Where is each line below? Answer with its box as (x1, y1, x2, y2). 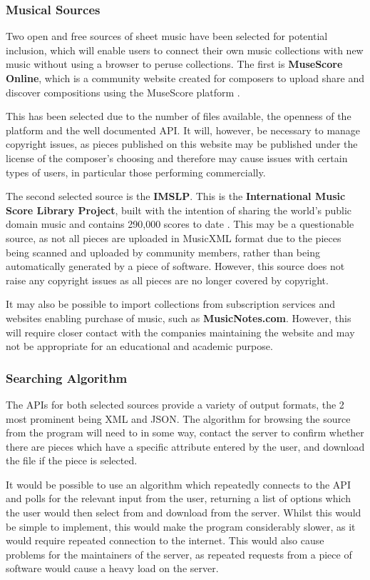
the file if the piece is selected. (6, 453, 138, 468)
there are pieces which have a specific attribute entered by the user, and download (6, 439, 365, 454)
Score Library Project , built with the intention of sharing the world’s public (6, 202, 352, 217)
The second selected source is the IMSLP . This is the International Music (6, 189, 346, 204)
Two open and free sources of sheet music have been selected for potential (6, 29, 328, 44)
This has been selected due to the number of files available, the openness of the (6, 109, 351, 124)
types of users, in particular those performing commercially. (6, 164, 266, 179)
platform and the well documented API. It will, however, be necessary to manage (6, 122, 361, 137)
